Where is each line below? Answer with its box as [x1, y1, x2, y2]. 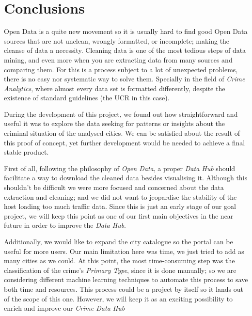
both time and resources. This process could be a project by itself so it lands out [4, 284, 243, 294]
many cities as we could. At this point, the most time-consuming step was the [4, 255, 235, 266]
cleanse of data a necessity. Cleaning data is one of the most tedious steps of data [4, 45, 246, 55]
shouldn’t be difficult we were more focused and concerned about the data [4, 182, 224, 192]
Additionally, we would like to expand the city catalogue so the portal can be [4, 237, 233, 246]
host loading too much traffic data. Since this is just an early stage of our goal [4, 201, 236, 211]
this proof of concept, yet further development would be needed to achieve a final [4, 137, 245, 147]
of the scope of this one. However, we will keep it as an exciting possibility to [4, 293, 233, 303]
